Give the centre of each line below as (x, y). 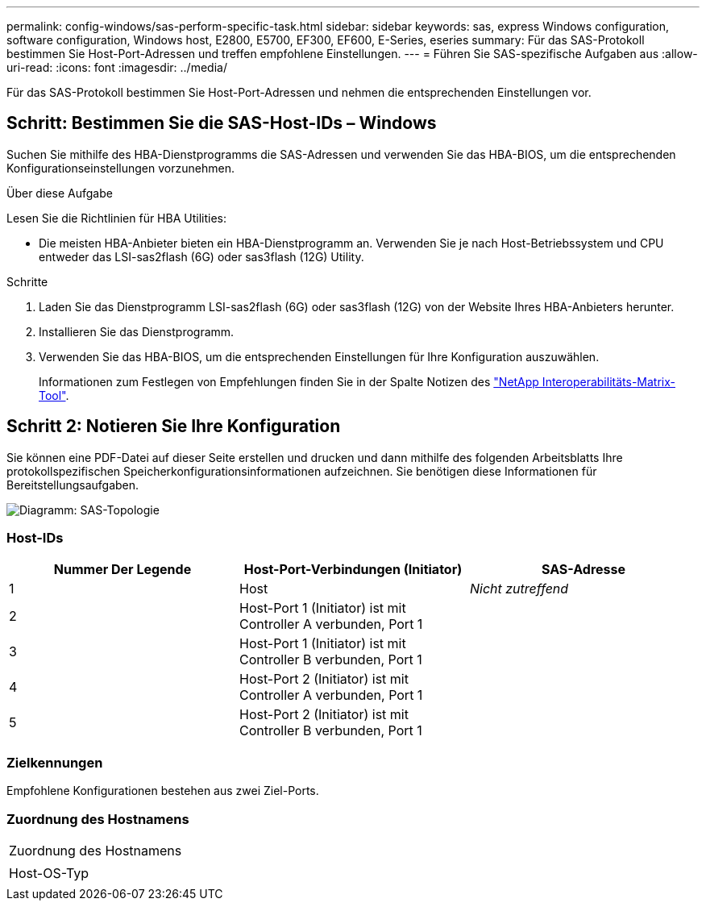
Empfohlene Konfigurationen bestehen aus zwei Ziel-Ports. (163, 791)
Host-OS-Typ (49, 873)
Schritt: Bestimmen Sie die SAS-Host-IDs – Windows (222, 123)
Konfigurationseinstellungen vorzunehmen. (120, 168)
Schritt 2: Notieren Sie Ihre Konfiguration (174, 426)
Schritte (27, 281)
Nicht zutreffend (519, 589)
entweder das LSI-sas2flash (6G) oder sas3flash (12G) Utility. (201, 256)
